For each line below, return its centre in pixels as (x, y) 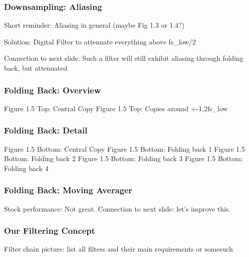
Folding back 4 (26, 168)
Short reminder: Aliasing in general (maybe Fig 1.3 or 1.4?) (94, 25)
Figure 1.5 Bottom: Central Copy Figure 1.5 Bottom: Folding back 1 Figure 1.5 (124, 149)
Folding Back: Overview (52, 90)
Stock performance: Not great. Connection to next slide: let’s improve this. (117, 208)
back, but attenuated (36, 68)
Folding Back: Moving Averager (68, 190)
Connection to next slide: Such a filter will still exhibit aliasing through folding (124, 58)
